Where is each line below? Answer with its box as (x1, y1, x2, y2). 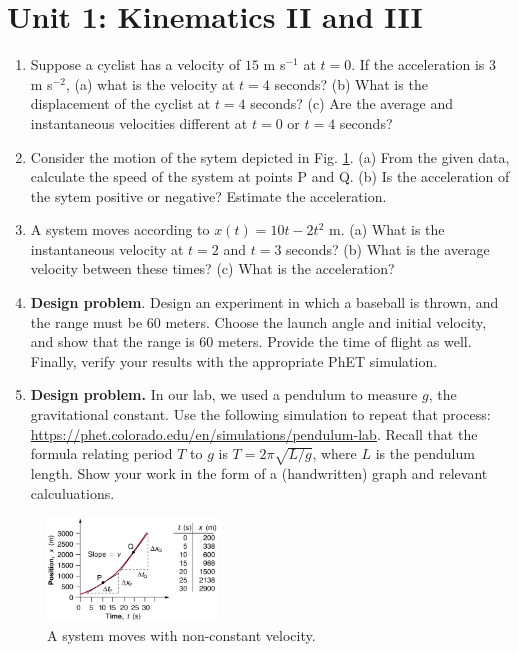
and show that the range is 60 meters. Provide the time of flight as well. (30, 331, 472, 352)
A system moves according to (30, 219, 210, 240)
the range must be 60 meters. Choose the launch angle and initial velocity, (30, 311, 487, 332)
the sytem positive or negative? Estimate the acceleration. (30, 185, 387, 206)
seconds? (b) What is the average (286, 238, 490, 259)
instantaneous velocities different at (30, 112, 248, 133)
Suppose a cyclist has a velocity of (30, 54, 241, 75)
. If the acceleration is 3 (351, 54, 496, 75)
